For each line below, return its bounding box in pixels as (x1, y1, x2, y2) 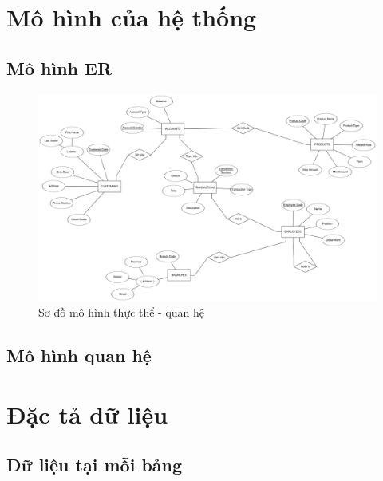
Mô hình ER (6, 55, 113, 80)
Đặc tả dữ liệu (6, 397, 168, 430)
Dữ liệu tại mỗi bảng (6, 452, 183, 477)
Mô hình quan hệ (6, 343, 152, 368)
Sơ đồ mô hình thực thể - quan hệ (38, 304, 205, 321)
